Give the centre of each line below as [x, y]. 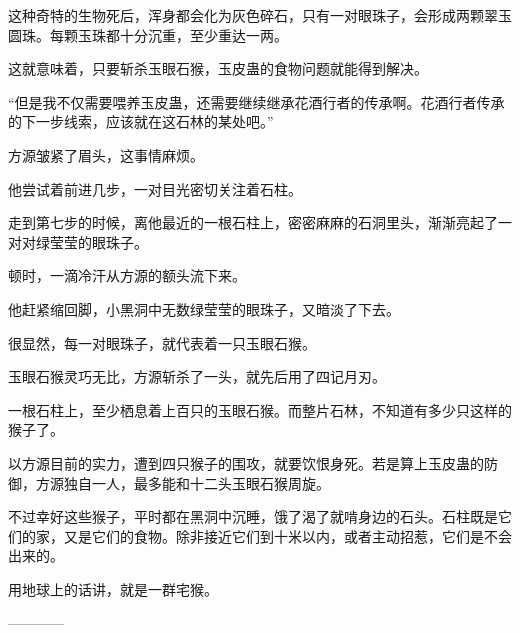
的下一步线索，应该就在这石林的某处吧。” [141, 121]
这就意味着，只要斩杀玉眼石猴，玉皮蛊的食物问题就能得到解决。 [218, 68]
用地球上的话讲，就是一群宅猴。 [113, 588]
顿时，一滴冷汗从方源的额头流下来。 [127, 275]
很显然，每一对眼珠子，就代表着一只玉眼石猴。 [162, 342]
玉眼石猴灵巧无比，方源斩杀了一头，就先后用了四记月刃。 [197, 376]
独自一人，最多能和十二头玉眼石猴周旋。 [196, 482]
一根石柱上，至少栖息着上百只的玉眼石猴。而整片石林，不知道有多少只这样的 [260, 409]
